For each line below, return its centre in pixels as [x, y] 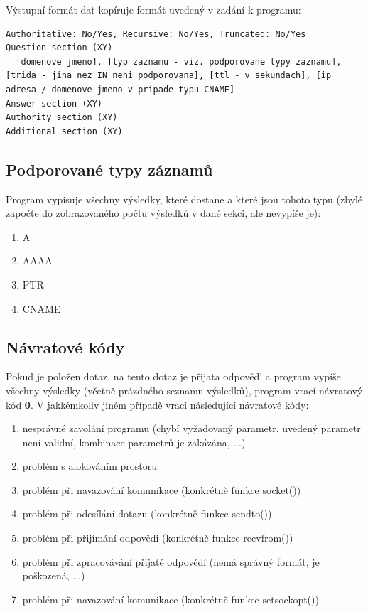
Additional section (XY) [64, 131]
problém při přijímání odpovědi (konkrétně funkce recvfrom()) [158, 538]
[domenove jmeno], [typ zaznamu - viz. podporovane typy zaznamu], [179, 61]
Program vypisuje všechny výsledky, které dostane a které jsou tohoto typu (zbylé [184, 199]
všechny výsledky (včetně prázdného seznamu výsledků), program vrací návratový [184, 390]
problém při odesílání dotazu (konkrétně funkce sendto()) [147, 514]
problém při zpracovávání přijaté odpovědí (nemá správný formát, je [171, 561]
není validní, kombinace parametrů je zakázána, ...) [134, 442]
